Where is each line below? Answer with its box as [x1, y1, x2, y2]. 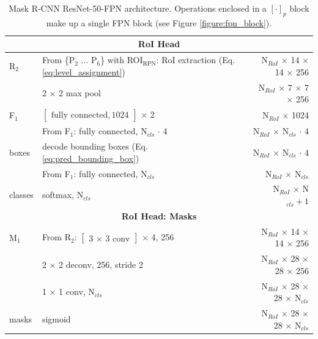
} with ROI [100, 53, 143, 66]
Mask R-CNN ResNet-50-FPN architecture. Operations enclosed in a [9, 2, 267, 14]
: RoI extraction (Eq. [156, 53, 235, 66]
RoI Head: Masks [121, 209, 197, 222]
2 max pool [59, 86, 101, 99]
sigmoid [42, 312, 71, 325]
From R [42, 230, 71, 243]
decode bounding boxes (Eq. [42, 140, 148, 153]
